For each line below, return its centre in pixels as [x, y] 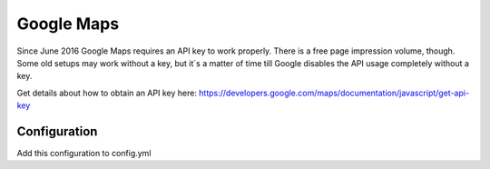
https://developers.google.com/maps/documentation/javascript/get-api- [334, 93]
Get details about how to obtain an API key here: [107, 93]
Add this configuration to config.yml [84, 154]
